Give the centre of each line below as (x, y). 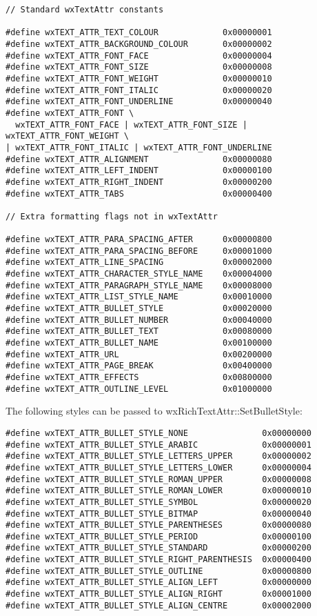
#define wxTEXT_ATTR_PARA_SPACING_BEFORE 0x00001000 (139, 251)
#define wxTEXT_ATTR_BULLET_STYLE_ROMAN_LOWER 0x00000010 (158, 491)
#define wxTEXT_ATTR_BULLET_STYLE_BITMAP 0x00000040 (158, 514)
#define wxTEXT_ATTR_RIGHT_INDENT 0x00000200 (139, 182)
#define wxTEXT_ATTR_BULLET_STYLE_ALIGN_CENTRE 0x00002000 (158, 605)
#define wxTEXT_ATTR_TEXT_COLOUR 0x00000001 (139, 33)
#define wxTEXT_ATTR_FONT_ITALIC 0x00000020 (139, 90)
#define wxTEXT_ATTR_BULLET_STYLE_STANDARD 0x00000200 (158, 548)
